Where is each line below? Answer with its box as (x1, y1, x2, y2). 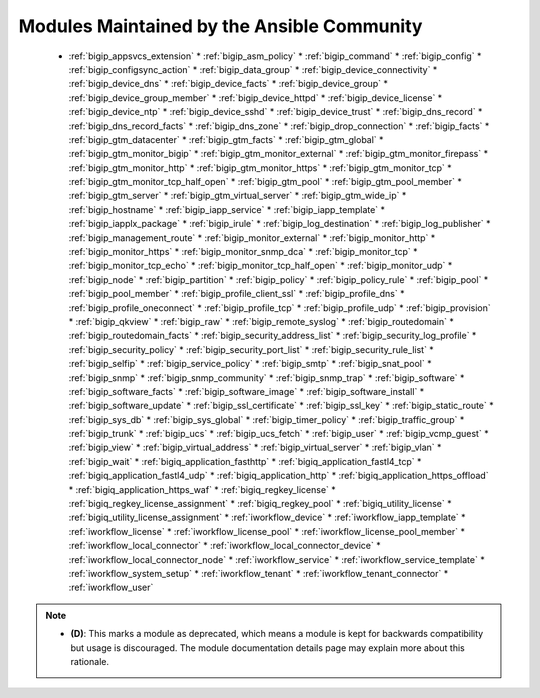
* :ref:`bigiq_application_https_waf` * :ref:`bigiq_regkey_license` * (68, 483, 337, 495)
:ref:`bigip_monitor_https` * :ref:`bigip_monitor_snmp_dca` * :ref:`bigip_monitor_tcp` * (68, 246, 419, 258)
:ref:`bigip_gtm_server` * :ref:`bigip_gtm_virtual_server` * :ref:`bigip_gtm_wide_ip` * (68, 190, 407, 202)
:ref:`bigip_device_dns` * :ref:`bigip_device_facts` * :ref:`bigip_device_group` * (68, 78, 389, 90)
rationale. (70, 655, 110, 667)
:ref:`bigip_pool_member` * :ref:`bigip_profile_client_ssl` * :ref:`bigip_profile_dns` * (68, 288, 405, 300)
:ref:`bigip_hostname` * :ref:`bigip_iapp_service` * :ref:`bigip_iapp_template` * (68, 203, 385, 215)
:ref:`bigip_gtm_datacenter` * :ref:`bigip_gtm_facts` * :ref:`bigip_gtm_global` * (68, 133, 384, 145)
